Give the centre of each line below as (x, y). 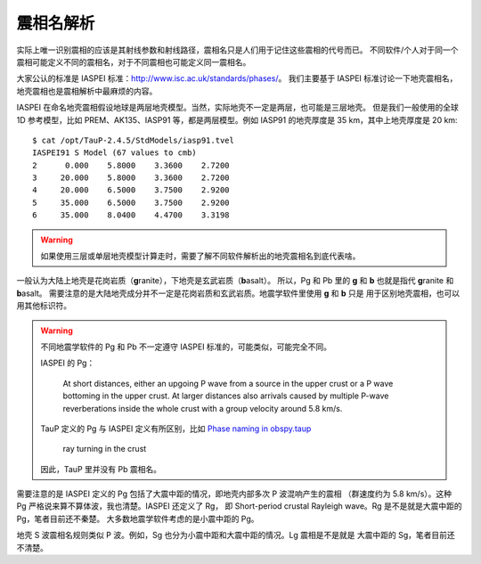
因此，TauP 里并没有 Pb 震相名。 (101, 469)
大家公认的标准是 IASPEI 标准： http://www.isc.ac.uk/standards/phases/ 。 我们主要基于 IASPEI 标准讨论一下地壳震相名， (237, 78)
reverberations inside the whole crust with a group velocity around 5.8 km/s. (203, 408)
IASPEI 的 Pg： (68, 363)
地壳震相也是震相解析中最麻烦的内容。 (87, 91)
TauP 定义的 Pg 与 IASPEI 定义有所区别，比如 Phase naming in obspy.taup (176, 429)
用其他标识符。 (44, 306)
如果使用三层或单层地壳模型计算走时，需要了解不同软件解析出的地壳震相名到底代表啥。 (200, 256)
